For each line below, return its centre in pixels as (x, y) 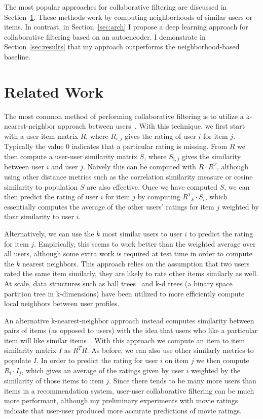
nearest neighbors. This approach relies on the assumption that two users (136, 263)
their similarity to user (39, 216)
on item (177, 360)
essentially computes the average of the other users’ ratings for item (109, 206)
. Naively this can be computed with (139, 167)
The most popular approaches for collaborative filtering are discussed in (116, 7)
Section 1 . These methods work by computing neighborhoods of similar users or (128, 17)
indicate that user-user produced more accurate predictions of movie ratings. (123, 410)
